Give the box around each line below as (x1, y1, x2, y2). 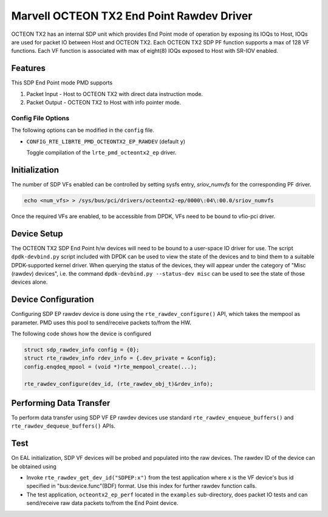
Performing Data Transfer (11, 398, 111, 408)
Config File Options (11, 114, 70, 122)
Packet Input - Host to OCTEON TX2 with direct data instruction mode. (26, 90, 203, 97)
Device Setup (11, 228, 63, 239)
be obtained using (11, 462, 57, 470)
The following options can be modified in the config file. (11, 126, 155, 134)
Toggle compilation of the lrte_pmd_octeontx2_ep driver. (26, 149, 177, 156)
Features (11, 63, 46, 74)
